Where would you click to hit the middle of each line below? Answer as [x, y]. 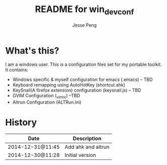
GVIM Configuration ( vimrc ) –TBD [46, 96]
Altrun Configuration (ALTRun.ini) [47, 102]
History [21, 122]
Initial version [80, 155]
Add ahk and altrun [87, 147]
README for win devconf [85, 10]
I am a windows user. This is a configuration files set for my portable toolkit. [83, 64]
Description [87, 138]
